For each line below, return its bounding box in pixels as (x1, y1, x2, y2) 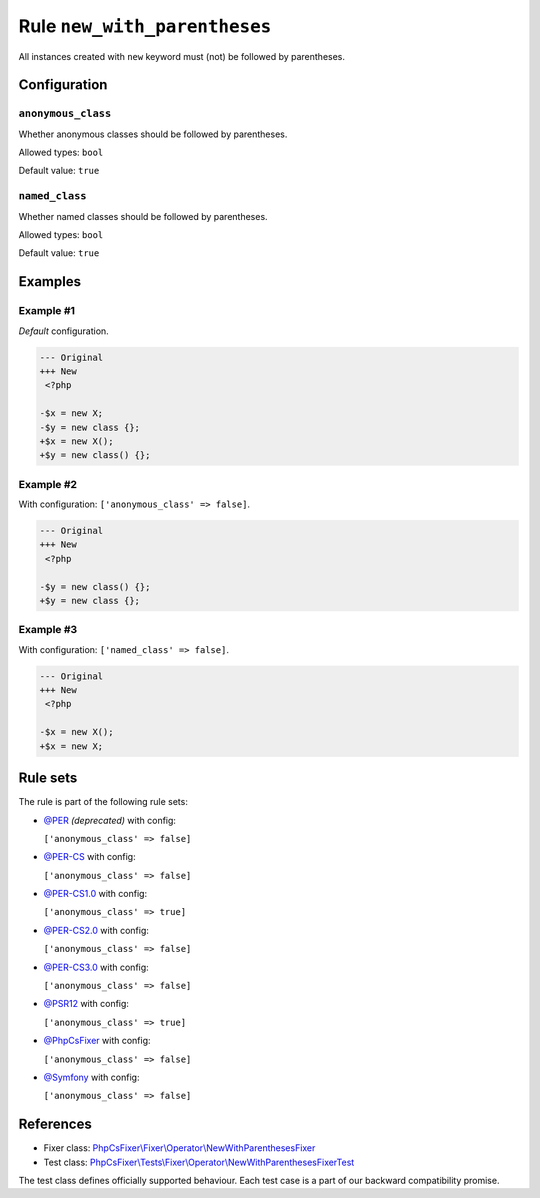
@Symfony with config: (43, 1071, 140, 1083)
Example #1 (18, 304, 75, 318)
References (18, 1116, 92, 1133)
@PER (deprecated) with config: (43, 814, 177, 826)
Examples (18, 273, 82, 290)
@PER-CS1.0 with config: (43, 888, 148, 900)
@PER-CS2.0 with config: (43, 924, 150, 936)
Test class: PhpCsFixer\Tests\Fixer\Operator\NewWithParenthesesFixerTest (43, 1156, 355, 1168)
